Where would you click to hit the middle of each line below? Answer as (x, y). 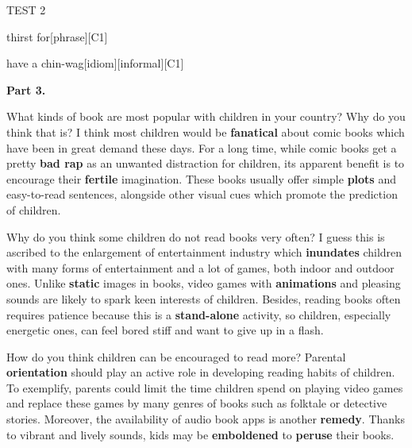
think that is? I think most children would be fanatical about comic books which (206, 131)
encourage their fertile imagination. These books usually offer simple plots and (201, 178)
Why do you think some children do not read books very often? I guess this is (196, 236)
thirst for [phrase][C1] (57, 36)
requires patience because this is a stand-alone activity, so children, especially (199, 314)
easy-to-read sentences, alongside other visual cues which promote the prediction (202, 194)
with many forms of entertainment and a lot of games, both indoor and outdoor (200, 267)
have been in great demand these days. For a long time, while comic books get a (202, 147)
